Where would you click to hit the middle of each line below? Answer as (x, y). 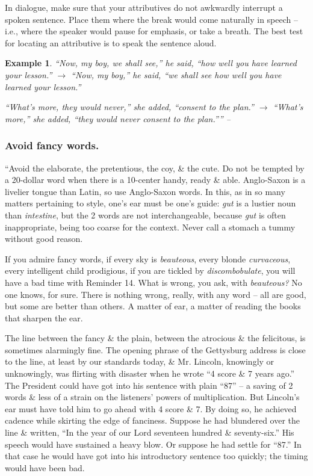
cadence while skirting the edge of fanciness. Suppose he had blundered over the (153, 420)
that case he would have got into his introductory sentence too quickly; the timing (156, 456)
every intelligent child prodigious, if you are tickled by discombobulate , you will (150, 270)
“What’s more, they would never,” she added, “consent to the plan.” (129, 107)
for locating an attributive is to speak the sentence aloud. (111, 42)
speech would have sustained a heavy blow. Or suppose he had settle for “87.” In (153, 444)
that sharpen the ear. (44, 317)
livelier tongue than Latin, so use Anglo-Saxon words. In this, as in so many (145, 191)
